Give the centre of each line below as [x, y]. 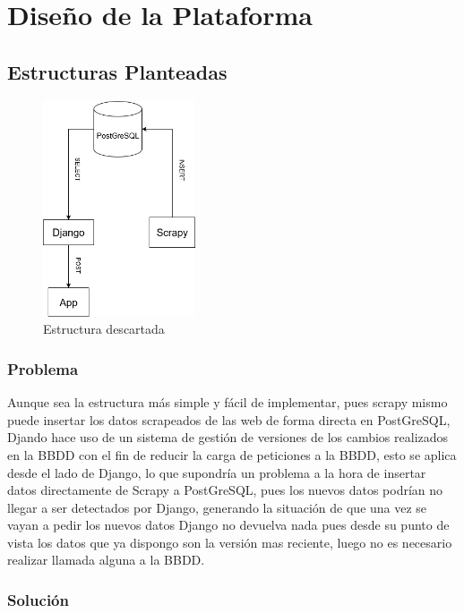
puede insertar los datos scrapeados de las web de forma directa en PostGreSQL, [229, 419]
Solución [38, 599]
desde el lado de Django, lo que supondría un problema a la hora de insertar [217, 472]
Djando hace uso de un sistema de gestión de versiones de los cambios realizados [228, 437]
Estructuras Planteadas [117, 71]
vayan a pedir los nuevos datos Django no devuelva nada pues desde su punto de [228, 525]
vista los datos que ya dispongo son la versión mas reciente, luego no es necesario [230, 542]
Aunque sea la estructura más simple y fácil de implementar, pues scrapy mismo [228, 402]
